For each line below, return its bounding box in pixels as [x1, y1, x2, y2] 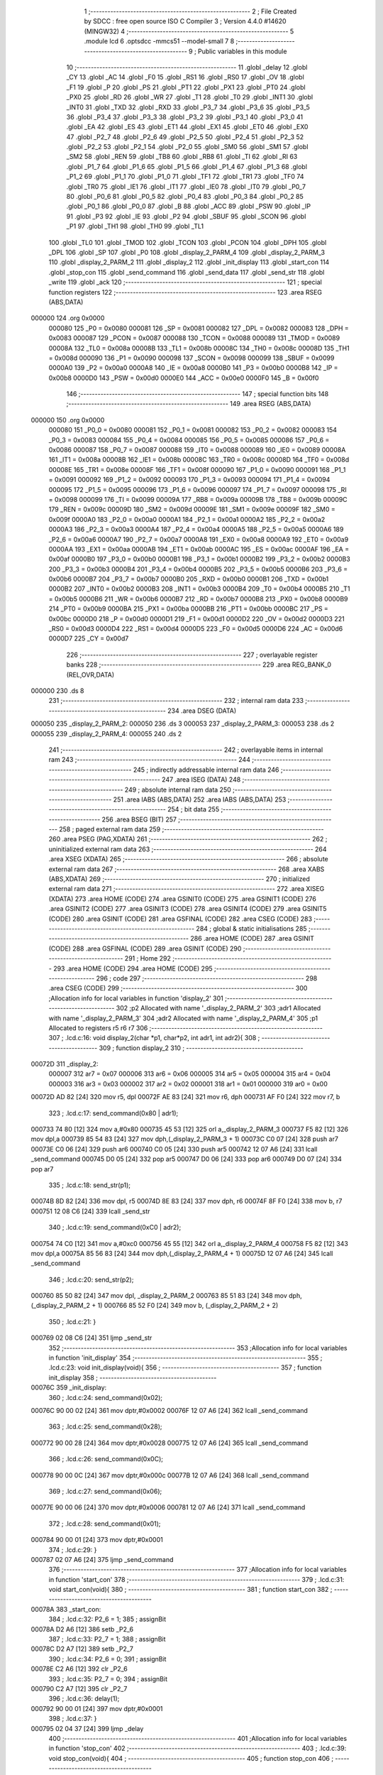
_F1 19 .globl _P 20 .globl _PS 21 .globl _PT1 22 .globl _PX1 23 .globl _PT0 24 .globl [66, 82, 306, 92]
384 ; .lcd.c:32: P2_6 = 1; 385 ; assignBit [48, 1615, 167, 1624]
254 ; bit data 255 [167, 805, 220, 814]
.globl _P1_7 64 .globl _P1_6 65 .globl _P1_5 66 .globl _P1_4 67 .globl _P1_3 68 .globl [66, 162, 308, 170]
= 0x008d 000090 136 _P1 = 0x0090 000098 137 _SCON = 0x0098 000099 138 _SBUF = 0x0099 [48, 354, 335, 362]
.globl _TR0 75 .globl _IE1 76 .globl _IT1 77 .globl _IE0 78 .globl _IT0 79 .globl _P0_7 [66, 182, 306, 191]
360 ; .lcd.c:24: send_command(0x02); [48, 1393, 163, 1402]
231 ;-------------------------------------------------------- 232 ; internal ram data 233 [48, 697, 304, 705]
